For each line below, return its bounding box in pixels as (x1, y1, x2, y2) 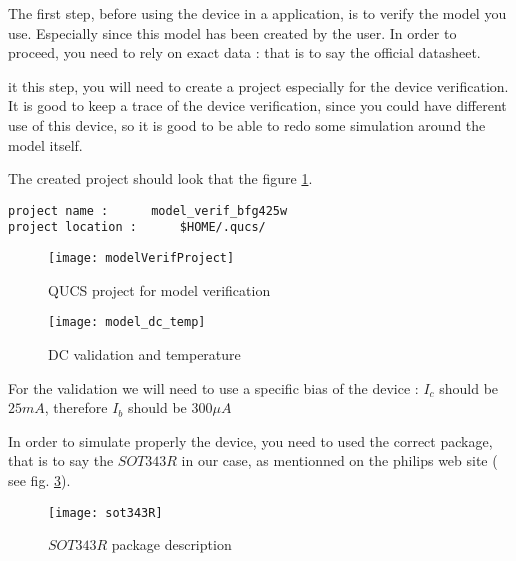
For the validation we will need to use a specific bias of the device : (8, 377, 419, 398)
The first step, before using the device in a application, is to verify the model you (8, 3, 507, 23)
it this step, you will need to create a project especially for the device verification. (8, 75, 509, 96)
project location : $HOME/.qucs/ (8, 220, 266, 235)
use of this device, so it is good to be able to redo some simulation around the (8, 114, 486, 135)
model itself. (8, 134, 83, 155)
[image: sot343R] (48, 505, 163, 520)
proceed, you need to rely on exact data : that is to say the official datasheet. (8, 42, 481, 63)
